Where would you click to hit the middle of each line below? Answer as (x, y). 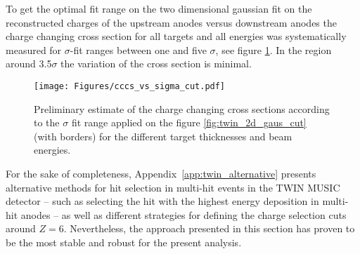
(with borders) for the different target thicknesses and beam (163, 136)
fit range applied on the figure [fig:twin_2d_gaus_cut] (189, 122)
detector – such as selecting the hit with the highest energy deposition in (162, 201)
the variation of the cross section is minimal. (156, 63)
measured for (34, 49)
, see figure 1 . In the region (274, 49)
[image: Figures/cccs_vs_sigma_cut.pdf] (130, 86)
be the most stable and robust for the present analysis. (124, 242)
